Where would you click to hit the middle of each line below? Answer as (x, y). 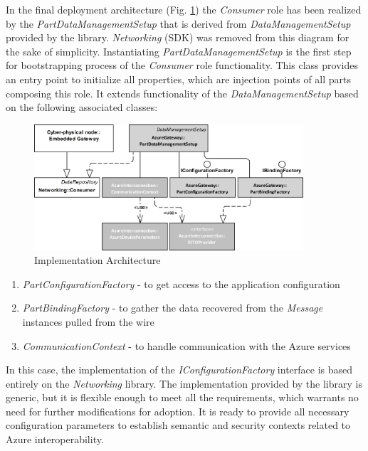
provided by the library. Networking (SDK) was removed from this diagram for (178, 37)
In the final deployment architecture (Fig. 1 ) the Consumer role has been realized (184, 9)
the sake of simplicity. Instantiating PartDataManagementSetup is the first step (179, 51)
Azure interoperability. (55, 439)
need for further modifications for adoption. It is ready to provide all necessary (178, 411)
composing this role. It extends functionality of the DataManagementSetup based (182, 93)
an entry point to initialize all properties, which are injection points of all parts (179, 79)
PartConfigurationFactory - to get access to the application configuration (181, 283)
